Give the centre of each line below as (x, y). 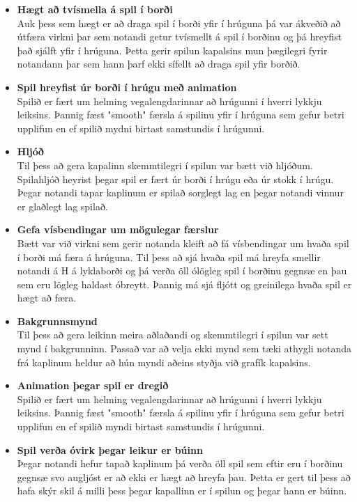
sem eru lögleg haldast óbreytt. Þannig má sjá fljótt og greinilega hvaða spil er (184, 284)
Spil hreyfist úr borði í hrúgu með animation (127, 87)
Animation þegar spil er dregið (93, 385)
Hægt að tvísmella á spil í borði (95, 9)
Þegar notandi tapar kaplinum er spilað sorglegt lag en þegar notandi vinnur (180, 193)
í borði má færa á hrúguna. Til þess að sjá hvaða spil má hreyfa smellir (169, 257)
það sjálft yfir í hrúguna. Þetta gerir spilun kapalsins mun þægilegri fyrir (172, 50)
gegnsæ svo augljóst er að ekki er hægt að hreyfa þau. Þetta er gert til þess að (184, 477)
